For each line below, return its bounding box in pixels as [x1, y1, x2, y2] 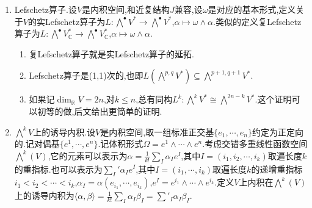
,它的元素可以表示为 [48, 149, 128, 162]
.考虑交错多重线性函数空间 [202, 137, 308, 150]
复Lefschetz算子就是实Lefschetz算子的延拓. [29, 47, 194, 60]
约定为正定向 [252, 125, 303, 138]
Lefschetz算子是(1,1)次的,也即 [29, 69, 143, 82]
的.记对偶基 [14, 137, 60, 150]
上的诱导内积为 [14, 189, 74, 202]
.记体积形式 [98, 137, 143, 150]
